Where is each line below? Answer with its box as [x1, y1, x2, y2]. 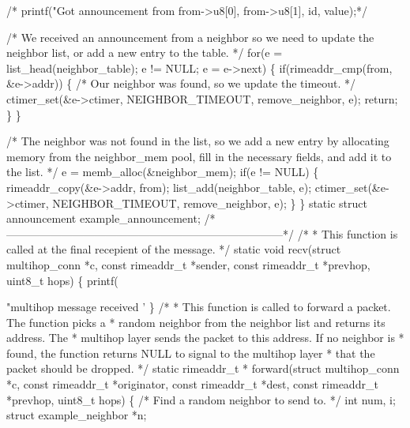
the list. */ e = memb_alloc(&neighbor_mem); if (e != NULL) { [6, 163, 319, 180]
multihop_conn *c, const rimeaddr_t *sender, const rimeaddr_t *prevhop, [6, 256, 371, 272]
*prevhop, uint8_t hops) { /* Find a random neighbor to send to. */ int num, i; [6, 391, 396, 407]
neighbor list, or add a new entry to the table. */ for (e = [6, 44, 283, 61]
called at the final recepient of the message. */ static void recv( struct [6, 241, 341, 257]
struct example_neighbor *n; [6, 407, 147, 423]
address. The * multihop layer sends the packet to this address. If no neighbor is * [6, 329, 404, 346]
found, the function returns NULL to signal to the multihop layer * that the [6, 344, 375, 361]
